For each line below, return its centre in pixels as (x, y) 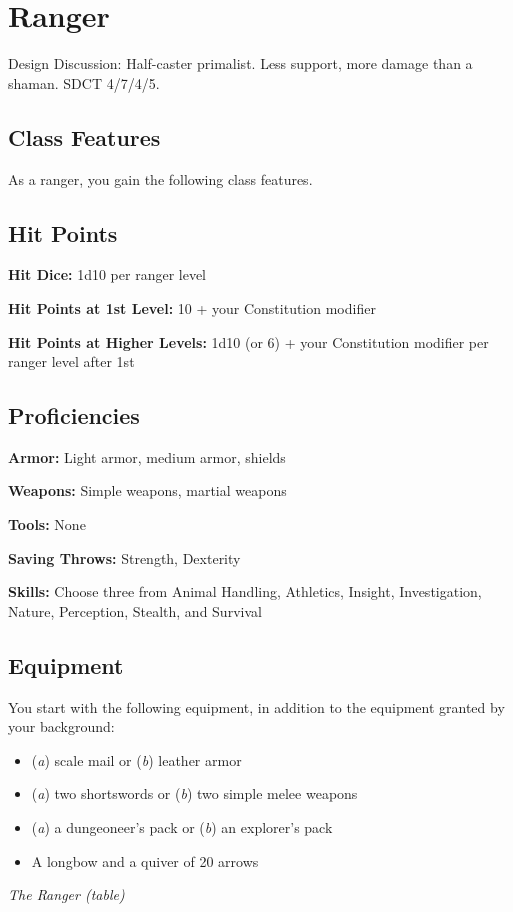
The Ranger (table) (66, 894)
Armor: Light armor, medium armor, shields (147, 456)
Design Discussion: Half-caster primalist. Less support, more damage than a (240, 63)
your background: (61, 726)
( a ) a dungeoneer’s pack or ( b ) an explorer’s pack (182, 827)
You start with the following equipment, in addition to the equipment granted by (256, 706)
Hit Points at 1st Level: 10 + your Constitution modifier (192, 307)
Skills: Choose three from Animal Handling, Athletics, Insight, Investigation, (245, 591)
